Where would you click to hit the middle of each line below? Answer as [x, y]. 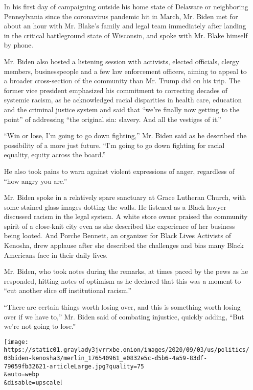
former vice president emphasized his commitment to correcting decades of [116, 90]
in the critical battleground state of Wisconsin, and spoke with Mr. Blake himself [126, 35]
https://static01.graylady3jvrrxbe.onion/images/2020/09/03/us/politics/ [127, 350]
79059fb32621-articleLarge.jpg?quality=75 [74, 366]
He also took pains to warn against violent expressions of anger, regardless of [119, 171]
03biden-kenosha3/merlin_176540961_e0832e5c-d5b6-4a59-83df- [106, 358]
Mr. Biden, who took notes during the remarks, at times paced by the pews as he [126, 271]
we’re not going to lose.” [40, 326]
